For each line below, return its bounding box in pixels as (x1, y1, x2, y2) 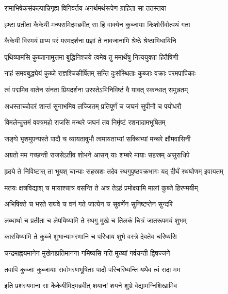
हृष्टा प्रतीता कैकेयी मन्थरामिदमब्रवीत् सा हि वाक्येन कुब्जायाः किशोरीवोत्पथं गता (4, 19, 190, 29)
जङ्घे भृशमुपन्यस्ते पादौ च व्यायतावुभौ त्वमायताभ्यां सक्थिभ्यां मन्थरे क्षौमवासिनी (4, 133, 191, 143)
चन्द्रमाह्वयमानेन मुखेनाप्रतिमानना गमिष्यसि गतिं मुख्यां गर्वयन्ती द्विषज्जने (4, 247, 170, 258)
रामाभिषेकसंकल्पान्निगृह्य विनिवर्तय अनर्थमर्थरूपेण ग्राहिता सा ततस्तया (4, 3, 166, 13)
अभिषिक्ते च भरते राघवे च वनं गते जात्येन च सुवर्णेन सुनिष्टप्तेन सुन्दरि (4, 199, 173, 209)
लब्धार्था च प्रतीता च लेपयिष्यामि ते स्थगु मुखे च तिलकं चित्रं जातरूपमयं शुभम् (4, 215, 187, 225)
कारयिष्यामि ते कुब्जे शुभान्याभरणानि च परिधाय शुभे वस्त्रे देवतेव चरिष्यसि (4, 231, 177, 242)
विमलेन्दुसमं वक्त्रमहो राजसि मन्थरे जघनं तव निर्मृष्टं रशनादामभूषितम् (4, 117, 165, 127)
